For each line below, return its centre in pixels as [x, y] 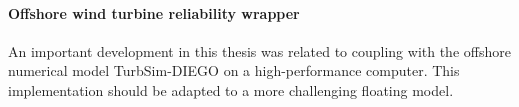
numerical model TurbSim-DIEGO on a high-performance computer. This [234, 70]
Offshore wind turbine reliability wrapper [154, 12]
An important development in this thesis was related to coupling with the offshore [259, 50]
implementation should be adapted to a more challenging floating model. [231, 89]
